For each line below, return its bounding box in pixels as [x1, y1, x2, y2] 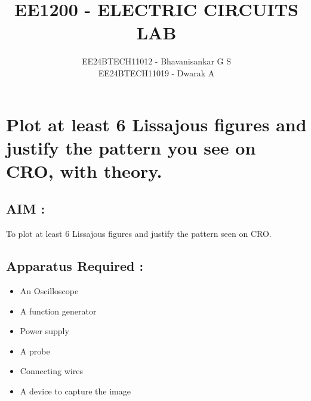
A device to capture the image [20, 385, 131, 397]
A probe [20, 344, 50, 357]
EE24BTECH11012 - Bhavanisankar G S [81, 55, 232, 67]
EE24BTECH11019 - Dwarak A [98, 66, 215, 79]
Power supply [20, 325, 69, 337]
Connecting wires [20, 365, 83, 377]
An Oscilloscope [20, 285, 79, 297]
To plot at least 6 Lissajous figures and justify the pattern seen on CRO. [6, 227, 272, 240]
